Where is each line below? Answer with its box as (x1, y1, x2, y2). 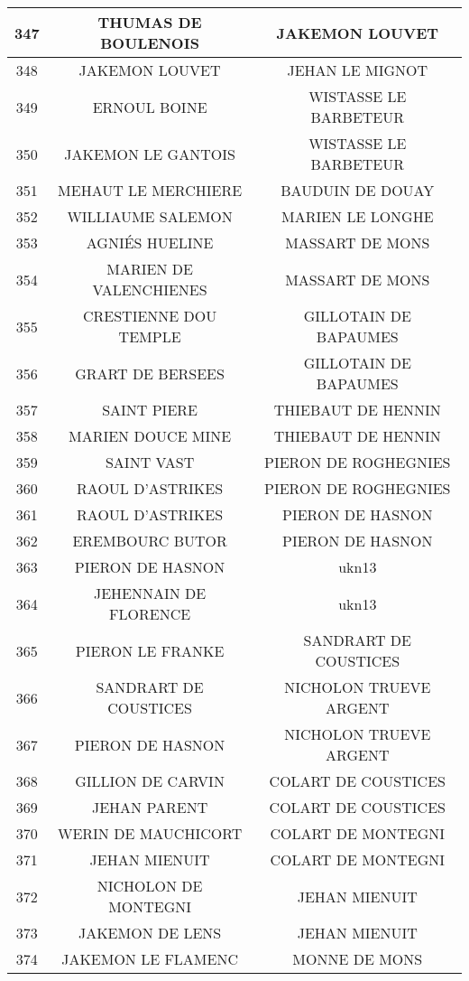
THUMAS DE (97, 12, 202, 33)
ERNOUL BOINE (92, 96, 207, 117)
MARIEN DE (106, 258, 193, 279)
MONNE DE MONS (292, 948, 423, 969)
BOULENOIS (100, 33, 199, 53)
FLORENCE (109, 603, 191, 624)
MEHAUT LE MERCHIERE (58, 180, 243, 201)
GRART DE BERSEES (75, 362, 225, 384)
